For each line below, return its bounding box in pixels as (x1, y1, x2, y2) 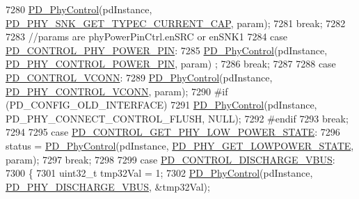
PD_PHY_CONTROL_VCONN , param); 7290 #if (6, 83, 228, 98)
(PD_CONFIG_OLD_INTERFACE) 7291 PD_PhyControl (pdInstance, (6, 97, 317, 112)
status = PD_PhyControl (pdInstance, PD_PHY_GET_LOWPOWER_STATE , (6, 138, 354, 152)
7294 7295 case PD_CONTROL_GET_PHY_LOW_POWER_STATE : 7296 (6, 125, 340, 139)
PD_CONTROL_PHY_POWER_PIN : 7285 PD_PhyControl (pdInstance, (6, 42, 328, 57)
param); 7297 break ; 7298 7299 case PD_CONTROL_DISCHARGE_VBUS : (6, 152, 335, 166)
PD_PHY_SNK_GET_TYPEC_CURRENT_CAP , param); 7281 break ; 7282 (6, 15, 346, 30)
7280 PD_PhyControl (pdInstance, (6, 2, 152, 16)
